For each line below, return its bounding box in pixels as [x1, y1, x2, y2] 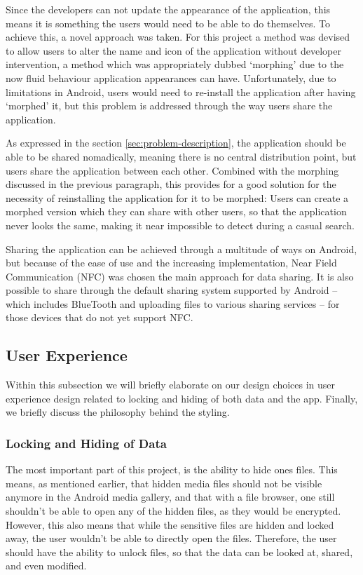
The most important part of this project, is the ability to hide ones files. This [6, 462, 338, 477]
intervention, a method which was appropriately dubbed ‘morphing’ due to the [6, 57, 344, 72]
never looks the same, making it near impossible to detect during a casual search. [6, 217, 355, 232]
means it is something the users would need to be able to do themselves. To [6, 15, 330, 30]
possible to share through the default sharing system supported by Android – [6, 283, 338, 297]
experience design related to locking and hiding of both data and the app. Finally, [6, 391, 358, 405]
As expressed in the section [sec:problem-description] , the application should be [6, 135, 346, 150]
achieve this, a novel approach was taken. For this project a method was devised [6, 29, 350, 44]
